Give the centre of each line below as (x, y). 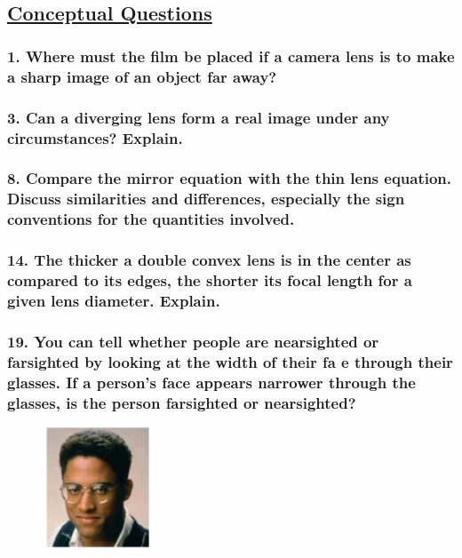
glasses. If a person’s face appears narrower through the (211, 382)
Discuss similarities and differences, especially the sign (206, 199)
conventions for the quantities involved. (151, 219)
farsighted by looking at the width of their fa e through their (230, 361)
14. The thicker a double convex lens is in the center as (209, 260)
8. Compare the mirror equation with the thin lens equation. (230, 178)
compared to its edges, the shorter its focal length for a (210, 280)
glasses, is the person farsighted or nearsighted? (182, 402)
